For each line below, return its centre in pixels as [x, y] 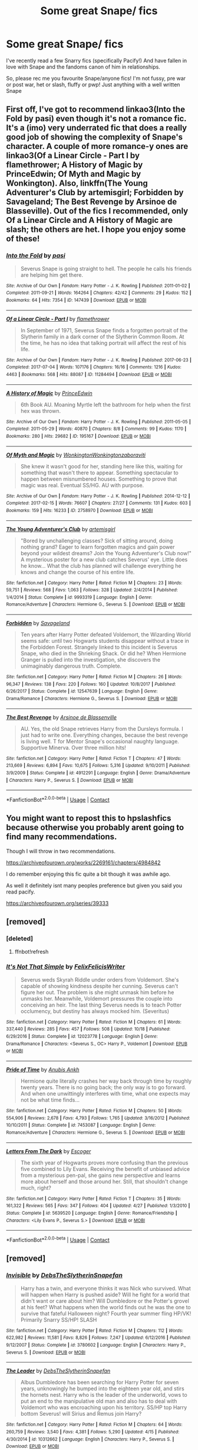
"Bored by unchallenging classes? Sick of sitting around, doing [97, 540]
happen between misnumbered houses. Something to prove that [99, 479]
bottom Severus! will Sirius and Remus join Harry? [81, 1414]
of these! [23, 239]
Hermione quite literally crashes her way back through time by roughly [106, 1081]
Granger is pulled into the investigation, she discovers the [90, 660]
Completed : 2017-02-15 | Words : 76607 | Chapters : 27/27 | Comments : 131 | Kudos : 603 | [99, 503]
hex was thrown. [40, 411]
